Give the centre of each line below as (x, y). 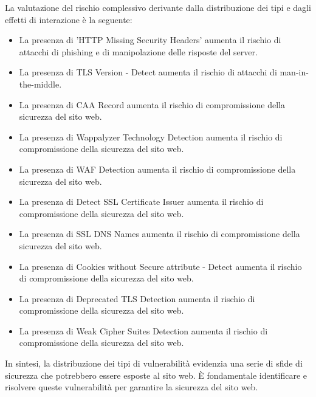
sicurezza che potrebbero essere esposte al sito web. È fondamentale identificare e (156, 375)
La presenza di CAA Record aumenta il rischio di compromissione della (152, 104)
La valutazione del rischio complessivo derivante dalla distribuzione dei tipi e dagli (158, 7)
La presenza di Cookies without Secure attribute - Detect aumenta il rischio (160, 266)
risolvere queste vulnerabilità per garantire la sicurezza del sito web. (132, 387)
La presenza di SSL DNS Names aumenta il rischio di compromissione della (160, 234)
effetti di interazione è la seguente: (69, 19)
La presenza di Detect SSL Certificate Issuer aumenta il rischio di (141, 202)
